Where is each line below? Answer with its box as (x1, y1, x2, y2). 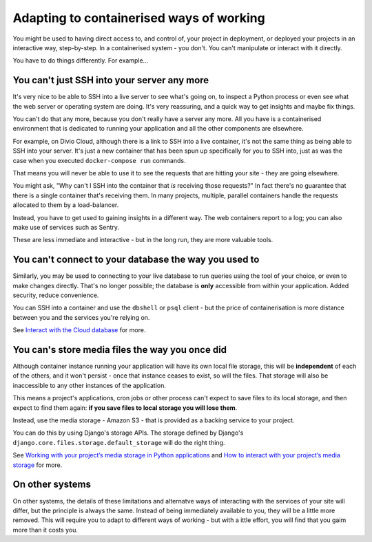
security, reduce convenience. (12, 291, 99, 299)
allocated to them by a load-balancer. (12, 201, 119, 209)
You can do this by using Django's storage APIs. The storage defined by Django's (12, 429, 244, 437)
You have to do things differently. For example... (12, 56, 149, 65)
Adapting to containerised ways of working (12, 10, 265, 25)
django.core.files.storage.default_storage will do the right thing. (12, 438, 225, 446)
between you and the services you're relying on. (12, 313, 150, 321)
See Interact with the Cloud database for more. (12, 326, 146, 334)
